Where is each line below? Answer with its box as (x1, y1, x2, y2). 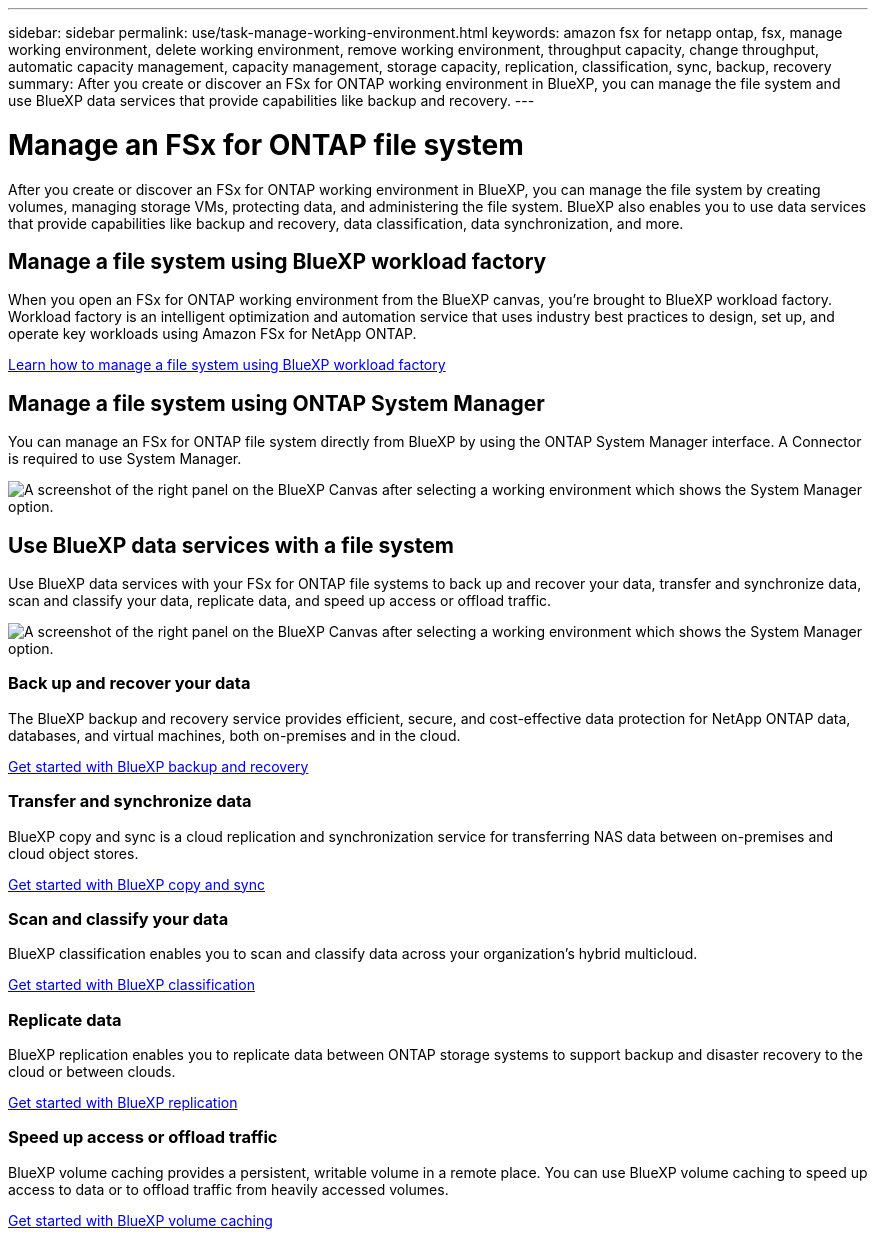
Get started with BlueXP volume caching (8, 1211, 273, 1229)
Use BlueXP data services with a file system (8, 532, 454, 558)
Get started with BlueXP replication (8, 1094, 238, 1112)
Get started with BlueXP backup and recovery (8, 757, 309, 775)
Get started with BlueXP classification (8, 976, 255, 994)
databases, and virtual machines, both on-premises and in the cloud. (8, 726, 461, 744)
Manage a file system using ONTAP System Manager (8, 390, 545, 416)
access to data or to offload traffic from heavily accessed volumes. (8, 1180, 449, 1198)
